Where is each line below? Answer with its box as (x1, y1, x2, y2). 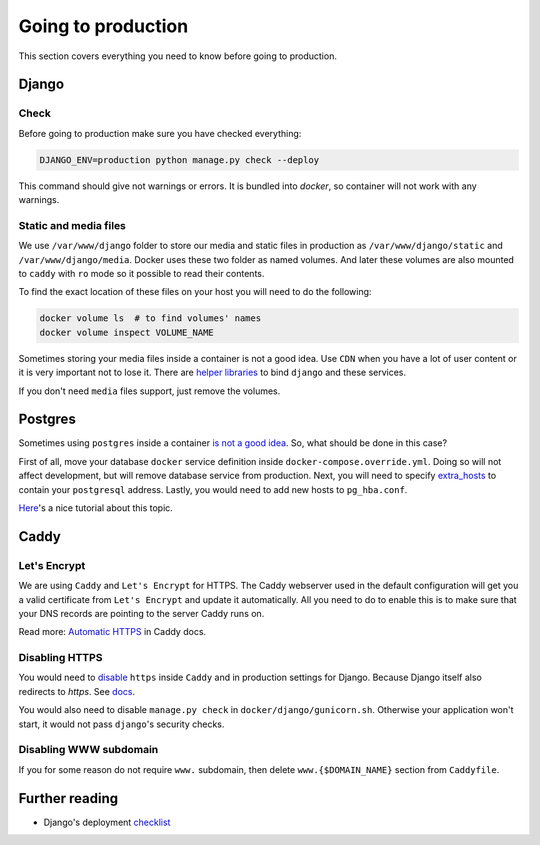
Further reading (18, 790, 119, 807)
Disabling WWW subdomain (18, 743, 159, 757)
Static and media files (18, 218, 127, 232)
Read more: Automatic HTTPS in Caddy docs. (18, 626, 207, 638)
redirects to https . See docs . (18, 685, 135, 697)
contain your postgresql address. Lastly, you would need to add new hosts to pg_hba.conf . (18, 483, 408, 495)
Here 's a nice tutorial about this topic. (18, 501, 174, 514)
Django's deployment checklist (43, 816, 171, 828)
